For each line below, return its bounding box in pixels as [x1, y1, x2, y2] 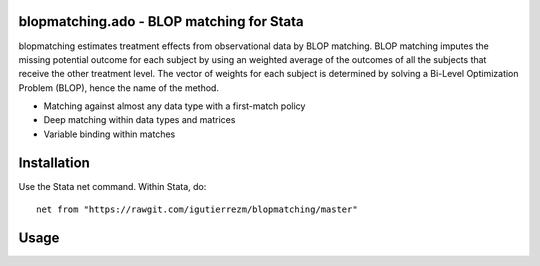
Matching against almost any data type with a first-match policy [43, 100, 306, 112]
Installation [18, 154, 90, 171]
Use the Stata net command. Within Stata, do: [18, 180, 207, 192]
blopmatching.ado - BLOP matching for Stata [18, 13, 304, 30]
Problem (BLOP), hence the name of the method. [18, 81, 220, 94]
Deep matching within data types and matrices [43, 114, 236, 126]
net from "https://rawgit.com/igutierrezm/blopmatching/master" [36, 204, 359, 215]
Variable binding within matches [43, 128, 176, 140]
